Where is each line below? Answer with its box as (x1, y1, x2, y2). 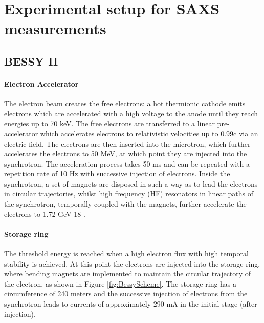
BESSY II (4, 53, 58, 69)
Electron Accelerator (4, 78, 79, 89)
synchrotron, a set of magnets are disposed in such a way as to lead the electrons (4, 178, 258, 189)
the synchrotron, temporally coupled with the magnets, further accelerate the (4, 198, 247, 209)
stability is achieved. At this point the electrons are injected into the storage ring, (4, 258, 260, 269)
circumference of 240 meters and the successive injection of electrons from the (4, 288, 248, 299)
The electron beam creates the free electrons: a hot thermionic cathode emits (4, 98, 246, 109)
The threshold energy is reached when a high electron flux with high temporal (4, 248, 249, 259)
